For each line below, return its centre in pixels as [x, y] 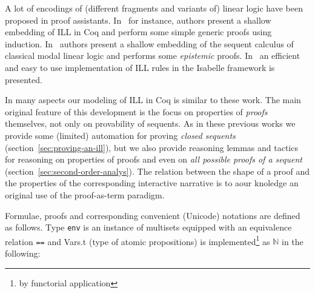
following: [23, 253]
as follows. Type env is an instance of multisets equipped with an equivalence [148, 227]
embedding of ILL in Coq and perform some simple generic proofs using [138, 32]
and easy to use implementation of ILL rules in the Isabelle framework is [140, 67]
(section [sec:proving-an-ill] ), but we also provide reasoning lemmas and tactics [151, 147]
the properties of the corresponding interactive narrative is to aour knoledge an [152, 183]
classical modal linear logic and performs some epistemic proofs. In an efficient [153, 56]
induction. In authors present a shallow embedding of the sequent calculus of [149, 43]
